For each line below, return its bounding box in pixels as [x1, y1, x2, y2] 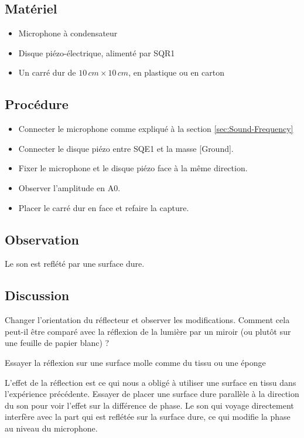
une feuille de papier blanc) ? [5, 337, 110, 349]
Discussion [5, 286, 70, 304]
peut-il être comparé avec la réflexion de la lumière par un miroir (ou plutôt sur [5, 325, 291, 337]
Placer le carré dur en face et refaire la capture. [18, 201, 189, 213]
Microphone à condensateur [18, 27, 118, 39]
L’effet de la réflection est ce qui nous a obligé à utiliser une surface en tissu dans [5, 376, 296, 388]
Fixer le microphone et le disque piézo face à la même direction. [18, 162, 248, 174]
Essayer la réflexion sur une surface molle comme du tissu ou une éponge [5, 356, 266, 368]
